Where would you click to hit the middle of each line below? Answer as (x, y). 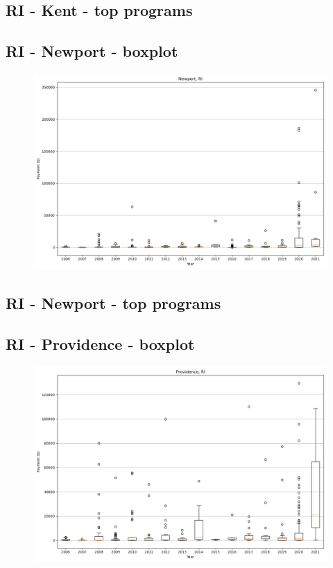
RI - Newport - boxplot (92, 51)
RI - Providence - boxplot (100, 344)
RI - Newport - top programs (113, 303)
